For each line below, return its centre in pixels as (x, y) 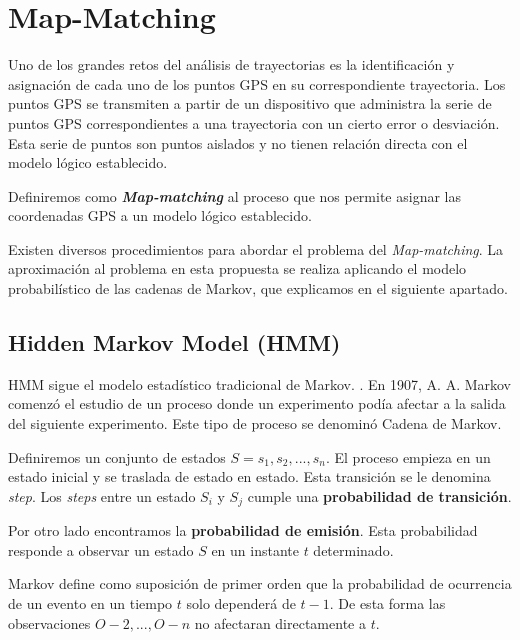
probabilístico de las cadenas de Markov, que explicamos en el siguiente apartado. (258, 288)
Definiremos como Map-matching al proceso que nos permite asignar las (234, 195)
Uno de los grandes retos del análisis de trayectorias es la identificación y (231, 64)
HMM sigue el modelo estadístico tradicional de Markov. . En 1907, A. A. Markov (260, 383)
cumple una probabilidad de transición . (379, 495)
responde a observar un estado (101, 549)
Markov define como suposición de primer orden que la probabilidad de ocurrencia (260, 583)
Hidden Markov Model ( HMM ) (174, 342)
